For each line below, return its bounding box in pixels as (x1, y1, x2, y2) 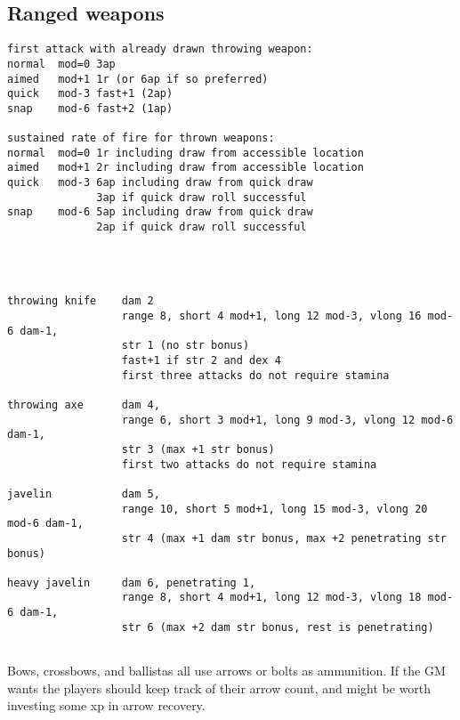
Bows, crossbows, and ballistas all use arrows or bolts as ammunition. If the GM (7, 661, 446, 680)
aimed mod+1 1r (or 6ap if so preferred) (7, 72, 269, 85)
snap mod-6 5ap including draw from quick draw (7, 206, 313, 219)
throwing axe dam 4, (7, 398, 160, 411)
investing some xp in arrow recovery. (7, 696, 206, 715)
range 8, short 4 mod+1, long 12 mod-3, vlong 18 (121, 591, 422, 604)
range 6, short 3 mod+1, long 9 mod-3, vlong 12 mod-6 (121, 413, 454, 426)
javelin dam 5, (7, 487, 160, 500)
